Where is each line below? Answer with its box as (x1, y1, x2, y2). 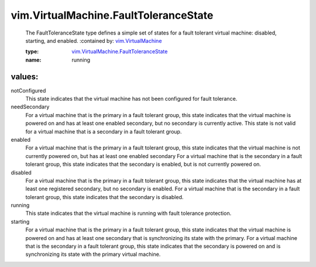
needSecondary (11, 103, 50, 111)
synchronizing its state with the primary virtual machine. (25, 251, 161, 258)
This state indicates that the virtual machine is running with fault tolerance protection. (25, 210, 232, 217)
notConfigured (11, 87, 46, 94)
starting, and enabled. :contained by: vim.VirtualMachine (25, 37, 162, 44)
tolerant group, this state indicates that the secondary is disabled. (25, 193, 184, 200)
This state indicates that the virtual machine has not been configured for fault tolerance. (25, 95, 238, 102)
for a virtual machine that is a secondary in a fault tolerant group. (25, 128, 182, 135)
